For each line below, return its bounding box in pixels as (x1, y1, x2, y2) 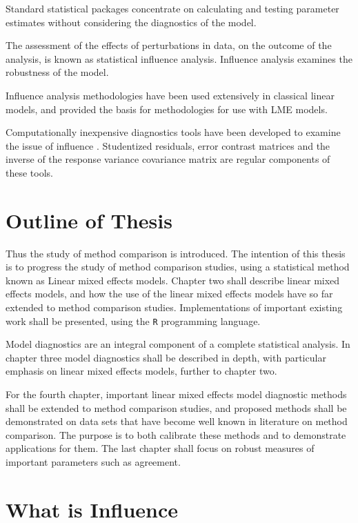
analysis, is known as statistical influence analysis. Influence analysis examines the (6, 51, 352, 66)
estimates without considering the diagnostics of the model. (6, 14, 257, 29)
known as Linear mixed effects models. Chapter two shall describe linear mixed (6, 273, 340, 287)
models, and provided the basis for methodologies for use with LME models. (6, 101, 328, 116)
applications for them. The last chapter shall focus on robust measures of (6, 441, 315, 455)
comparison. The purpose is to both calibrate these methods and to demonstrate (6, 427, 346, 442)
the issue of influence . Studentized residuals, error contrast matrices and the (6, 138, 330, 152)
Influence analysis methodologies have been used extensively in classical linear (6, 88, 335, 102)
